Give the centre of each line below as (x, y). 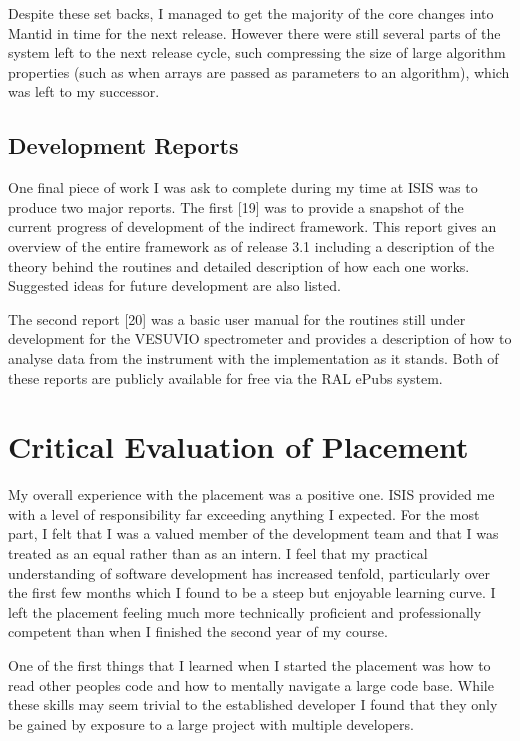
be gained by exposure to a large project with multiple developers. (211, 723)
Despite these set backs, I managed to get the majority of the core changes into (251, 13)
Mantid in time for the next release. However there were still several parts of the (254, 32)
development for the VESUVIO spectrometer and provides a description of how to (260, 338)
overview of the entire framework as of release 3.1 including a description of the (251, 245)
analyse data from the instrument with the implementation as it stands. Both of (253, 357)
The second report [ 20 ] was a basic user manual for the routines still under (237, 318)
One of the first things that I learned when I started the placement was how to (249, 664)
